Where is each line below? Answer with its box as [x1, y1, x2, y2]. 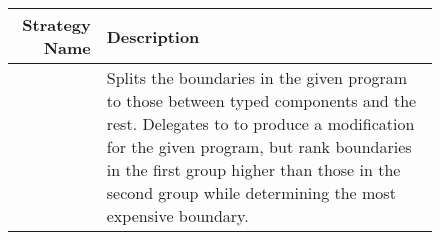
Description [106, 24, 200, 48]
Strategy [22, 13, 91, 36]
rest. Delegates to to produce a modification [106, 112, 415, 135]
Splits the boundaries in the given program [106, 66, 408, 89]
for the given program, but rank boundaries [106, 135, 412, 158]
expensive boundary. [106, 204, 249, 227]
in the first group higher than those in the [106, 158, 401, 181]
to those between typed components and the [106, 89, 417, 112]
